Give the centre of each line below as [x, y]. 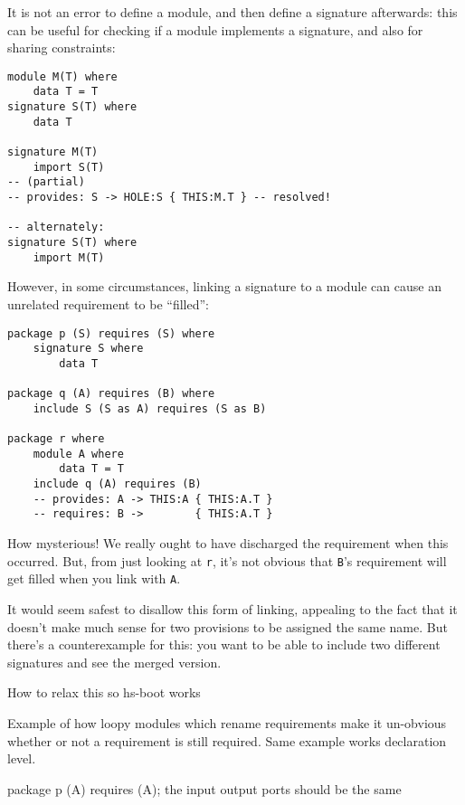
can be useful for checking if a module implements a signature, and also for [215, 29]
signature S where [88, 349]
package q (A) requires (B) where [111, 394]
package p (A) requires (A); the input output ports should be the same [204, 788]
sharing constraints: [62, 47]
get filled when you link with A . [94, 578]
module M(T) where [62, 76]
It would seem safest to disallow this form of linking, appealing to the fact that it [232, 608]
